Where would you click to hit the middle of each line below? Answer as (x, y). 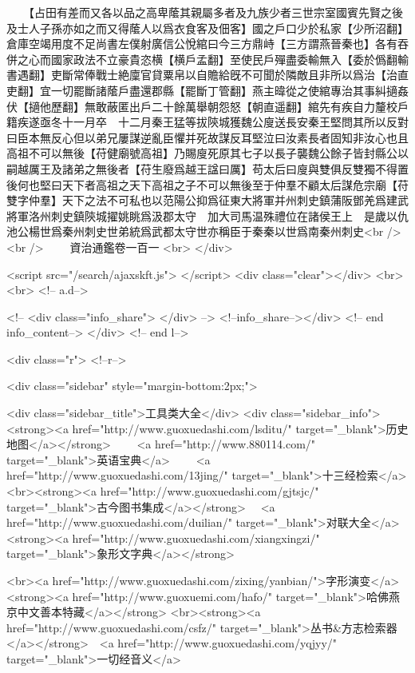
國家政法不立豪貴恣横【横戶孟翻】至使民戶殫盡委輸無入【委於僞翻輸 (229, 59)
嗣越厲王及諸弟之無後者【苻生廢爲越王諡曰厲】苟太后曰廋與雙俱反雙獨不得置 (207, 168)
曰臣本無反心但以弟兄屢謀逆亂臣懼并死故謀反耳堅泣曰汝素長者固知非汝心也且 (207, 137)
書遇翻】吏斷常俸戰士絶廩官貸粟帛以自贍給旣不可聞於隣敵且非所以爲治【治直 (207, 75)
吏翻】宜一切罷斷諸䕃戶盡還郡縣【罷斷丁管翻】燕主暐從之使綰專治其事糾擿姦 (207, 90)
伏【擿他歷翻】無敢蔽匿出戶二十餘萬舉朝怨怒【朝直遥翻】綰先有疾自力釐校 (202, 106)
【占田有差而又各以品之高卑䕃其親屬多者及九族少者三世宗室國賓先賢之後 (215, 12)
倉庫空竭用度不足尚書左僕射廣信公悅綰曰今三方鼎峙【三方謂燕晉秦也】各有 (202, 44)
